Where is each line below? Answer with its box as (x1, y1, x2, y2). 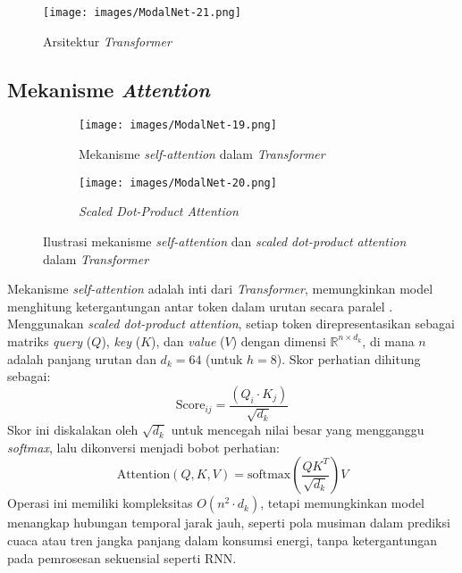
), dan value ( (151, 331, 225, 350)
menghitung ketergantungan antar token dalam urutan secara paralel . (7, 296, 393, 315)
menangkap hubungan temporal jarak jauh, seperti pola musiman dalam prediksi (7, 513, 450, 532)
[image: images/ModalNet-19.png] (79, 119, 277, 132)
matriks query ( (7, 331, 92, 350)
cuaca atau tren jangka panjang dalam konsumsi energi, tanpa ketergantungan (7, 530, 437, 549)
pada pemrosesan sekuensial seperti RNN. (7, 548, 237, 567)
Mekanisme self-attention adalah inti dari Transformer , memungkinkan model (7, 279, 433, 298)
